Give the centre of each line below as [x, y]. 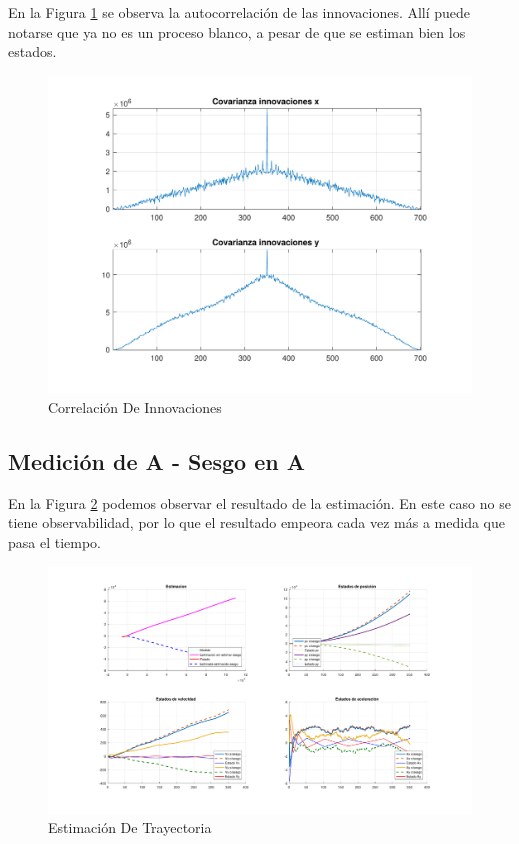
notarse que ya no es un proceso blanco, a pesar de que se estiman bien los [237, 31]
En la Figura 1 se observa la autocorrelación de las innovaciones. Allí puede [239, 12]
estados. [32, 51]
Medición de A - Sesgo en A [156, 460]
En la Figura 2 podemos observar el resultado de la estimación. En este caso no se [259, 502]
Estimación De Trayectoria [130, 827]
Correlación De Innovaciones [135, 406]
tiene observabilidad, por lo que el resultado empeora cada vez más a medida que [256, 522]
